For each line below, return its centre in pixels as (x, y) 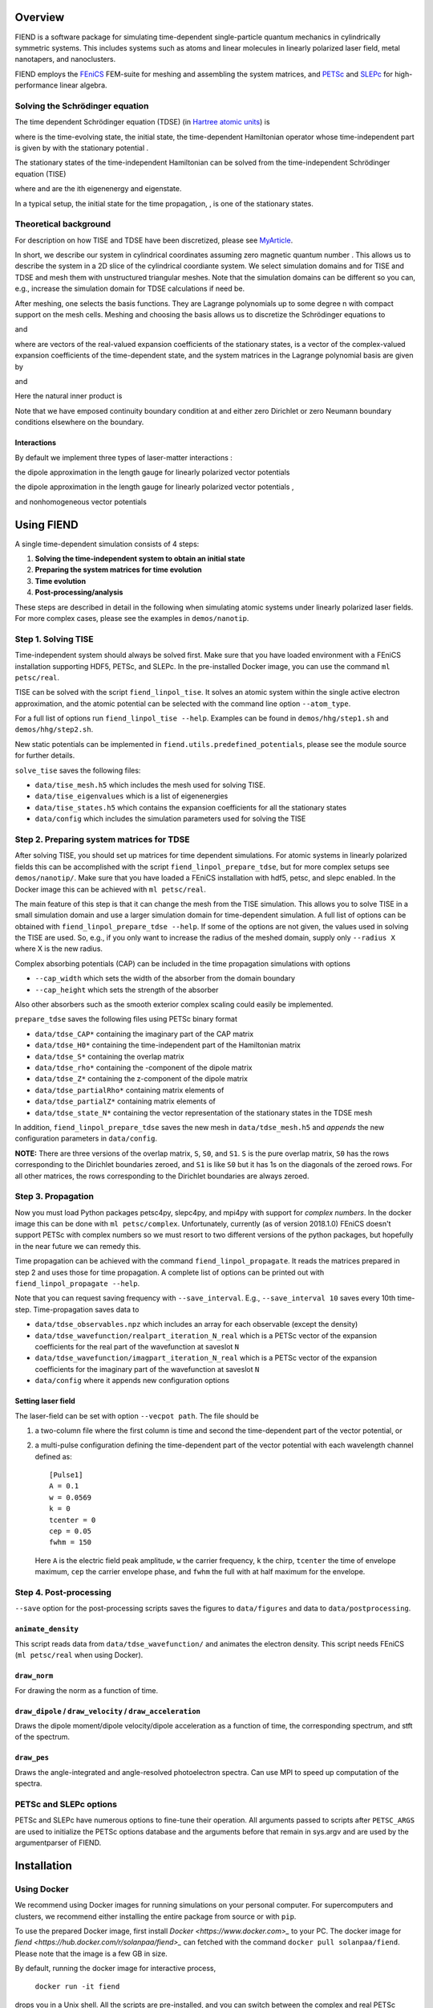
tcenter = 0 (73, 1520)
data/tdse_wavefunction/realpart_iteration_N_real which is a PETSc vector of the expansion (206, 1335)
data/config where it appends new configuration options (132, 1381)
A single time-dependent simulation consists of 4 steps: (107, 544)
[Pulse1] (66, 1475)
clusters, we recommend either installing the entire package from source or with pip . (156, 1916)
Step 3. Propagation (54, 1197)
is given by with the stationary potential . (82, 148)
